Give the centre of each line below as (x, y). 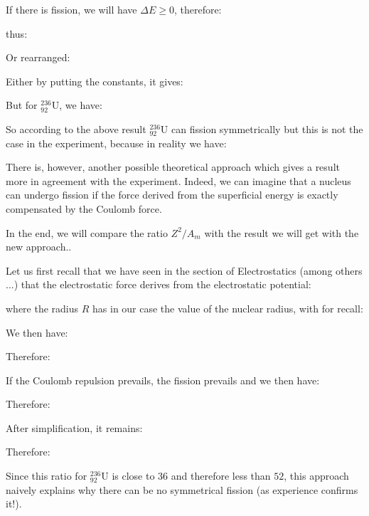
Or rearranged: (38, 57)
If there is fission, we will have (71, 9)
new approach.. (39, 247)
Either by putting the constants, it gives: (95, 81)
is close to (133, 476)
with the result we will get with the (282, 232)
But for (22, 105)
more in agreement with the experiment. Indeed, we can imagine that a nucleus (178, 180)
